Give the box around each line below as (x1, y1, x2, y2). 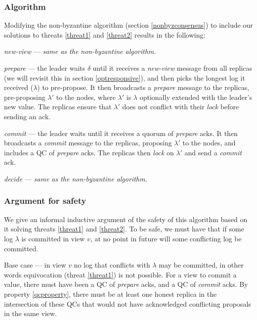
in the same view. (4, 308, 57, 319)
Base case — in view (4, 260, 66, 270)
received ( (4, 82, 34, 92)
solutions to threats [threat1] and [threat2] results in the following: (4, 29, 206, 40)
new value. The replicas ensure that (4, 101, 112, 112)
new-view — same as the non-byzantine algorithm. (4, 46, 156, 56)
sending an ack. (4, 111, 51, 121)
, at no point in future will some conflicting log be (90, 233, 242, 243)
